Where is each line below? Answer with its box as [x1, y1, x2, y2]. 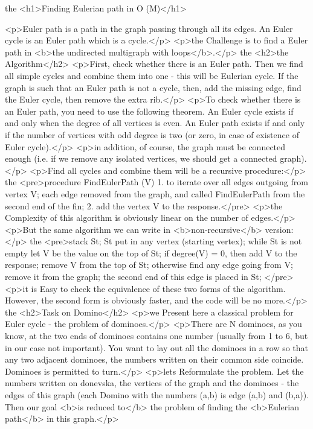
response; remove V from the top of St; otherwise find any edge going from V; [5, 258, 293, 271]
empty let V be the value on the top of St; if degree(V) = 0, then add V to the [5, 246, 297, 259]
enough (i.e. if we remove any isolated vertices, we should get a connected [5, 152, 277, 165]
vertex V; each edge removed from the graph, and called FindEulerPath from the [5, 187, 305, 200]
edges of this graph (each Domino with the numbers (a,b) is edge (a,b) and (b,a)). [5, 389, 309, 401]
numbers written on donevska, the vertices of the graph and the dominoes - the [5, 377, 299, 389]
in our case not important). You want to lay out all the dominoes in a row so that [5, 341, 309, 354]
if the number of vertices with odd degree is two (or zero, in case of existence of [5, 128, 299, 141]
